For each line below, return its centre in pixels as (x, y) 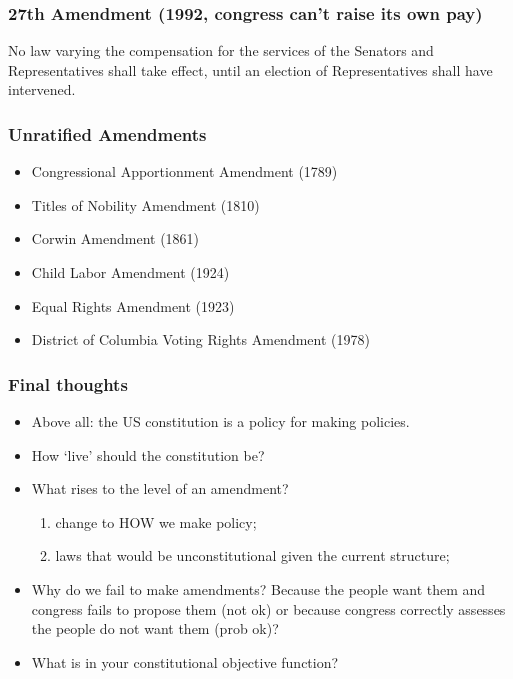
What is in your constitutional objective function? (185, 661)
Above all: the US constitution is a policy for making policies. (220, 421)
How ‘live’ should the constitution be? (148, 454)
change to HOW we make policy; (156, 521)
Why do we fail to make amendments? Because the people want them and (258, 588)
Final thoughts (68, 383)
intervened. (42, 89)
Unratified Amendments (107, 133)
